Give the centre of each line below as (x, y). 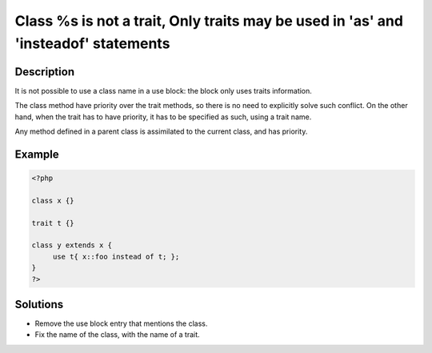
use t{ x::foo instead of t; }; (116, 257)
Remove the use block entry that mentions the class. (121, 323)
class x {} (53, 201)
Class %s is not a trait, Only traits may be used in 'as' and (209, 21)
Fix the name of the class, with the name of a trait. (117, 335)
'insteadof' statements (92, 43)
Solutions (39, 304)
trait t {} (53, 223)
